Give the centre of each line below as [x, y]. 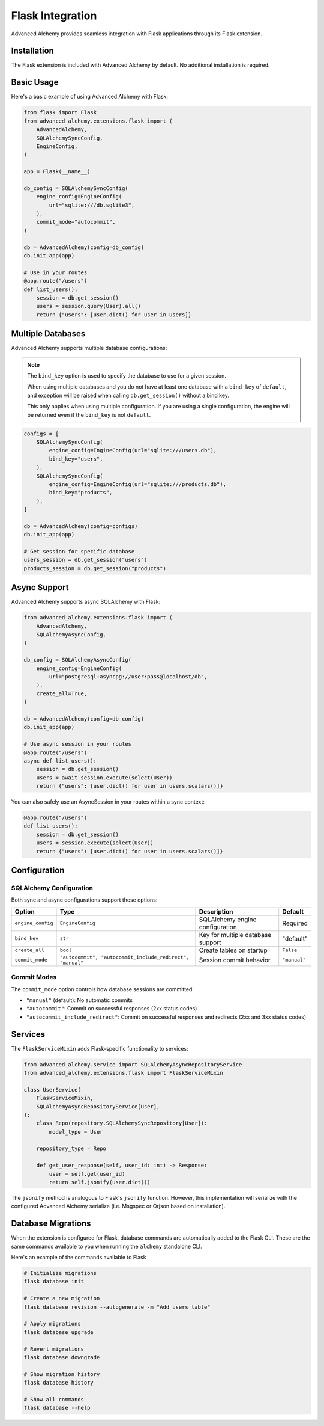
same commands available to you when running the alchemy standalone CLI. [106, 1246]
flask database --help [57, 1408]
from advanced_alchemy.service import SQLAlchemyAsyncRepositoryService [133, 1064]
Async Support [40, 587]
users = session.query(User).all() [88, 306]
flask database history [59, 1383]
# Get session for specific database [79, 552]
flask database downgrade [62, 1357]
